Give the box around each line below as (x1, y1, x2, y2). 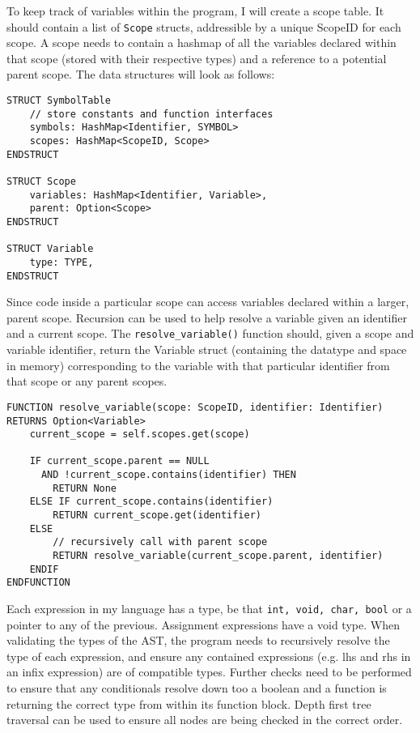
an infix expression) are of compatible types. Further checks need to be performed (6, 663, 412, 680)
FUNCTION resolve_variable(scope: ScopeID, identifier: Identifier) (6, 401, 384, 413)
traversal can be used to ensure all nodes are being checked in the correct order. (6, 711, 403, 728)
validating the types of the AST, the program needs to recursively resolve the (6, 632, 390, 649)
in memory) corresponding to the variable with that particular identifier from (6, 356, 390, 373)
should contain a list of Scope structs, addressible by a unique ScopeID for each (6, 18, 401, 35)
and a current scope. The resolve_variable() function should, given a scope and (6, 325, 414, 342)
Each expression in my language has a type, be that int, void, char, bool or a (6, 600, 412, 617)
